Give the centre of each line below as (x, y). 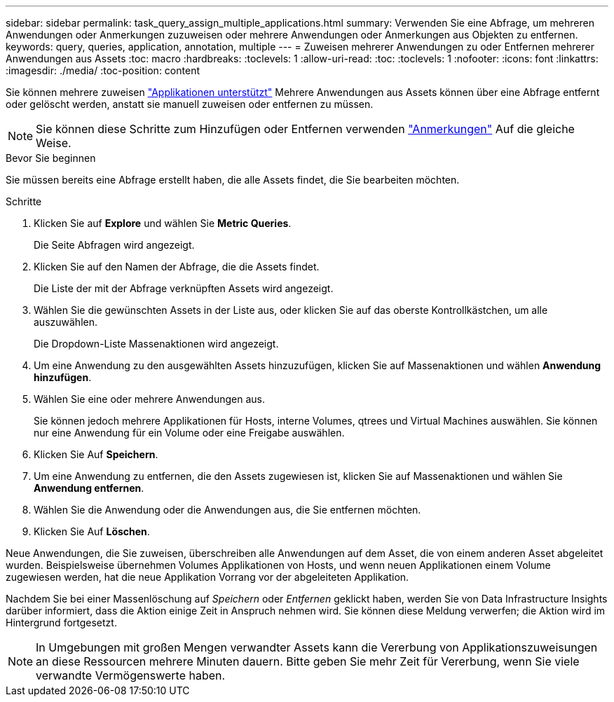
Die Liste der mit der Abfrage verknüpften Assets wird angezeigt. (184, 288)
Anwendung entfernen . (89, 488)
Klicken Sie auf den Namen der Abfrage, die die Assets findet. (177, 267)
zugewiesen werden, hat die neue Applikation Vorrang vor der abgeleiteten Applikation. (207, 577)
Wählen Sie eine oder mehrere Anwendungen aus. (149, 399)
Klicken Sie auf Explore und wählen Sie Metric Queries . (163, 223)
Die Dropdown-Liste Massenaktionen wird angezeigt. (156, 344)
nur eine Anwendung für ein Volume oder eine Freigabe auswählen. (189, 433)
